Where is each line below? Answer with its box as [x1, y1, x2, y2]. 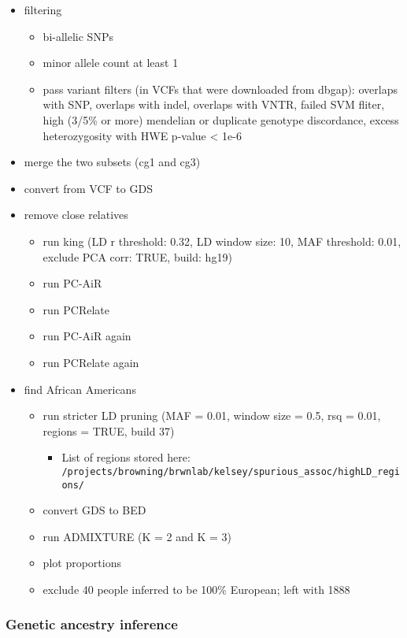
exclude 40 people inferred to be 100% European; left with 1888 [43, 581, 350, 597]
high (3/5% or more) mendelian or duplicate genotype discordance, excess [43, 111, 399, 128]
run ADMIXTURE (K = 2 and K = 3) [43, 528, 232, 544]
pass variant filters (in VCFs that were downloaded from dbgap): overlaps [43, 80, 398, 97]
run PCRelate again [43, 354, 139, 370]
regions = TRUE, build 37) [43, 422, 175, 439]
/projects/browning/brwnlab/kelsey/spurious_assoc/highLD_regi [61, 466, 400, 477]
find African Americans [24, 380, 136, 397]
